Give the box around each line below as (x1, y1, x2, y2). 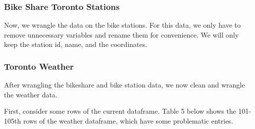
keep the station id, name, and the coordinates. (4, 39, 148, 49)
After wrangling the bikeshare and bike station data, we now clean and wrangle (4, 80, 245, 90)
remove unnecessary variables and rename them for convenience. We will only (4, 29, 239, 40)
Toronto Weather (4, 60, 74, 72)
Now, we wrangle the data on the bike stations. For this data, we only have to (4, 20, 241, 30)
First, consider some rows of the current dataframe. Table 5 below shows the (4, 106, 236, 116)
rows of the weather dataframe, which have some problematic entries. (23, 116, 233, 126)
